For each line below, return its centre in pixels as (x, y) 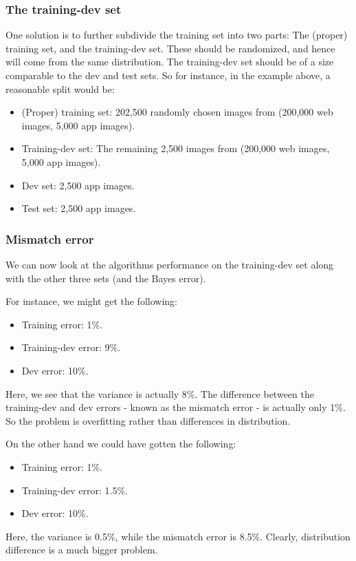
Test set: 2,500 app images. (79, 208)
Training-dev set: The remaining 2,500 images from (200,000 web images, (176, 148)
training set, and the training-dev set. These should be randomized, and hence (170, 48)
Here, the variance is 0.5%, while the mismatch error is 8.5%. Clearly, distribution (178, 536)
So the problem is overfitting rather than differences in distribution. (148, 420)
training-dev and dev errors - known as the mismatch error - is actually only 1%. (176, 407)
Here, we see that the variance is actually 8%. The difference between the (160, 393)
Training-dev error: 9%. (71, 347)
